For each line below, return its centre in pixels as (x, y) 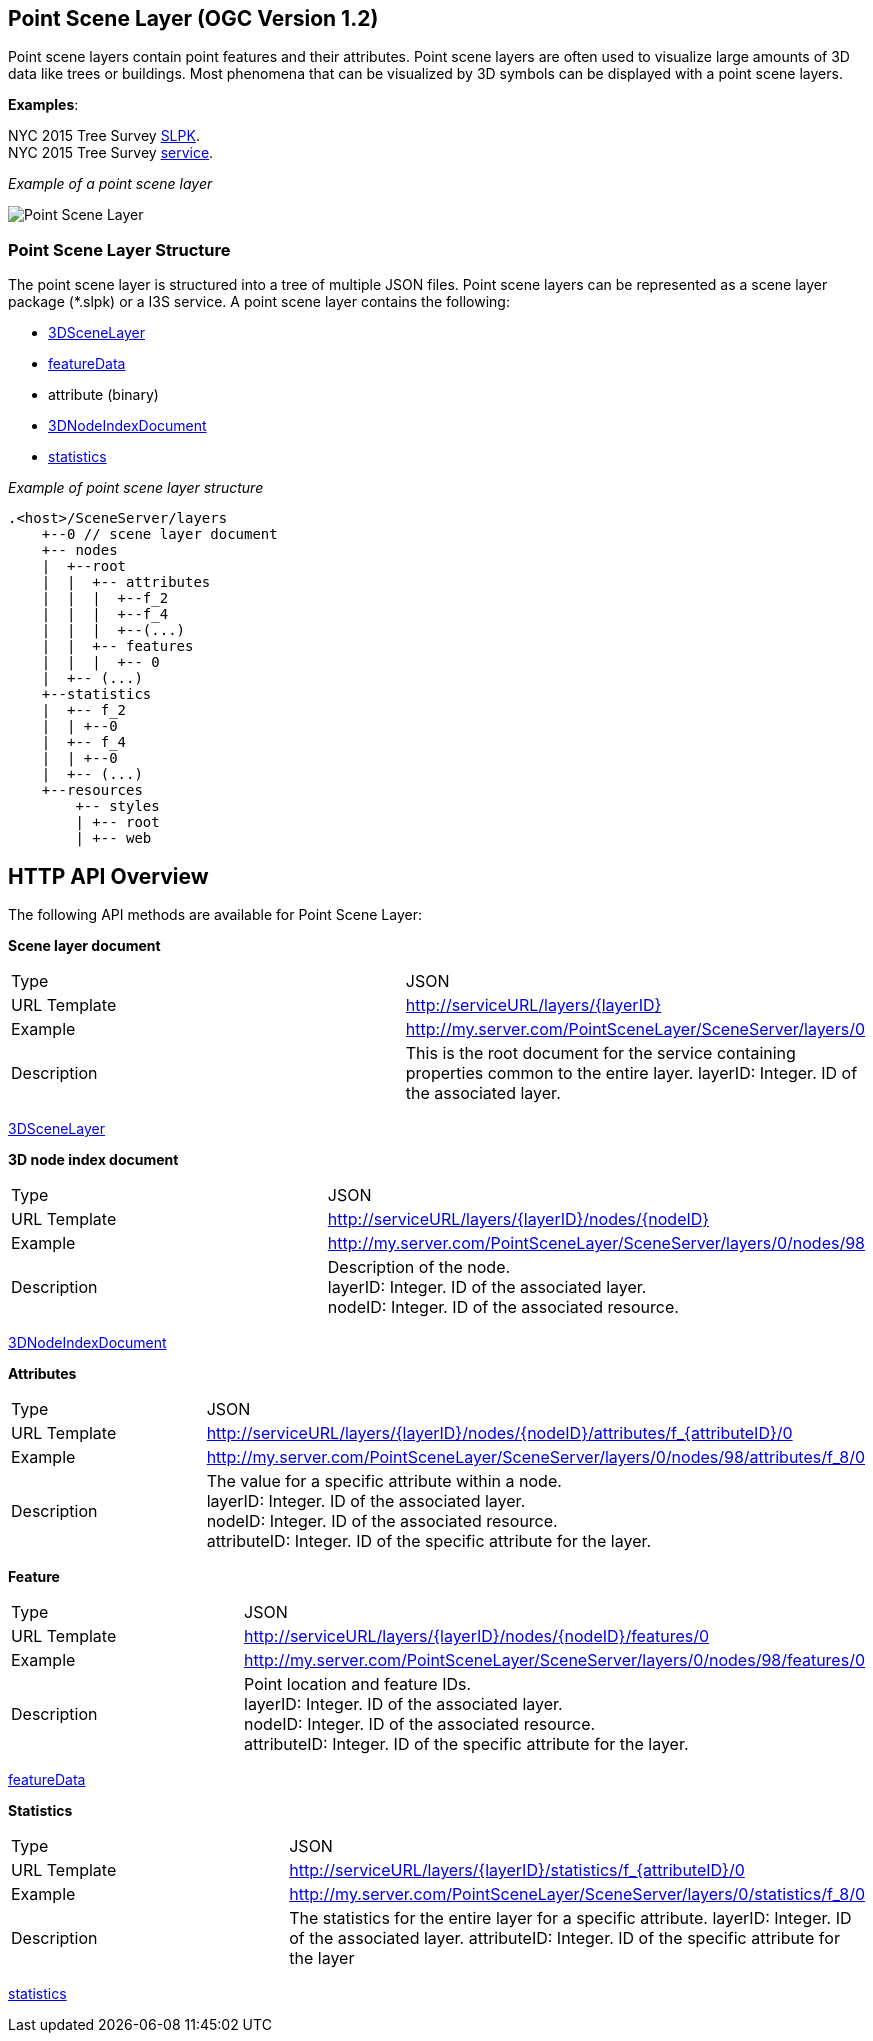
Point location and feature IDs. (358, 1684)
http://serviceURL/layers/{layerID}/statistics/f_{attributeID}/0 (517, 1870)
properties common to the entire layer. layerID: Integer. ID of (631, 1073)
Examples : (43, 105)
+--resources (92, 790)
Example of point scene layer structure (136, 488)
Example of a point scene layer (110, 184)
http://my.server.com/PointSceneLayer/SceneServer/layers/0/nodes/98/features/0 (554, 1660)
